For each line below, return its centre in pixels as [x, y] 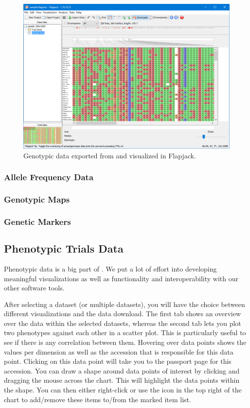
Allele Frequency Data [49, 177]
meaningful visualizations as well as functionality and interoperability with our [121, 278]
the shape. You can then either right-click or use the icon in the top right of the [123, 390]
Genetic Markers [37, 221]
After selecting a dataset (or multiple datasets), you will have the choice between [125, 304]
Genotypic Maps [37, 199]
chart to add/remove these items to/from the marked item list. [98, 399]
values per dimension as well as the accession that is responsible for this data [119, 351]
